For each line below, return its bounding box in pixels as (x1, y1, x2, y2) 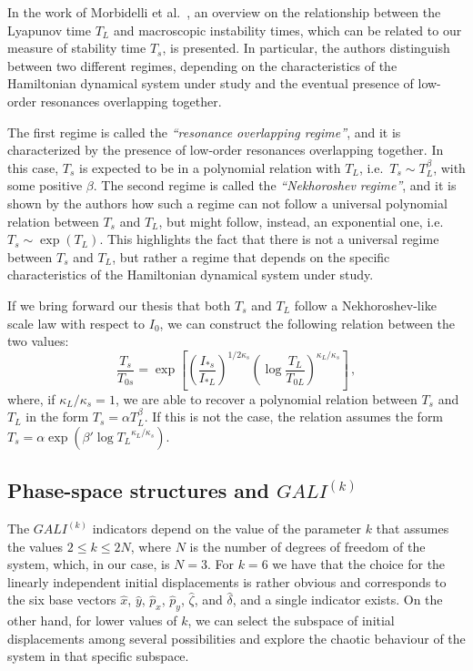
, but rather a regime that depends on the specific (112, 247, 390, 266)
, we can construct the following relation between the (159, 313, 456, 332)
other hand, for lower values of (7, 611, 177, 630)
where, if (7, 389, 55, 408)
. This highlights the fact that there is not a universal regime (99, 229, 439, 249)
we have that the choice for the (272, 554, 446, 574)
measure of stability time (7, 38, 146, 57)
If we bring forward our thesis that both (7, 295, 231, 314)
